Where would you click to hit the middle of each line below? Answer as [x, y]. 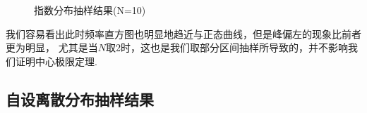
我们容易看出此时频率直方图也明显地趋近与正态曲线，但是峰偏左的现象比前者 [183, 33]
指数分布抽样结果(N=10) [90, 10]
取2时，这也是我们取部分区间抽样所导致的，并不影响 [227, 47]
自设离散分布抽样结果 [80, 99]
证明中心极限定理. [56, 61]
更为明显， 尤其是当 [52, 47]
